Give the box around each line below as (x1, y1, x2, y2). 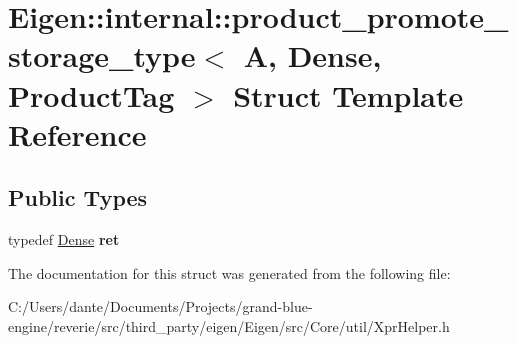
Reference (8, 113, 147, 154)
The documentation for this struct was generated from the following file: (8, 262, 451, 283)
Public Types (8, 182, 148, 213)
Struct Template (233, 74, 464, 115)
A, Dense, (243, 35, 382, 76)
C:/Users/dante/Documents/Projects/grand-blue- (8, 296, 313, 317)
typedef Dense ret (8, 229, 120, 250)
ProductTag (8, 74, 175, 115)
